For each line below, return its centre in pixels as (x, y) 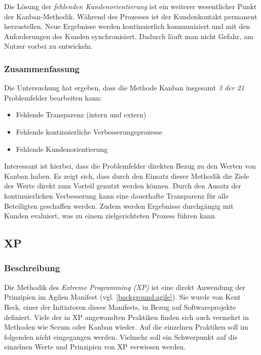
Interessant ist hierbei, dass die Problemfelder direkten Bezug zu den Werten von (130, 166)
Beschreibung (32, 268)
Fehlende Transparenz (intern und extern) (81, 115)
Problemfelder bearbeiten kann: (53, 97)
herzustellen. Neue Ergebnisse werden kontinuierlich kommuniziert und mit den (127, 26)
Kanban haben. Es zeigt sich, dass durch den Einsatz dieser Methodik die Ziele (127, 175)
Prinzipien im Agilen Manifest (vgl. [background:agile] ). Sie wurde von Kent (122, 297)
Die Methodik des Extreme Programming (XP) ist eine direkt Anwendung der (125, 287)
